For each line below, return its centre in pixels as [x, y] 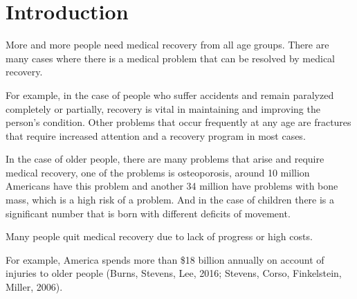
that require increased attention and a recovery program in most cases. [156, 135]
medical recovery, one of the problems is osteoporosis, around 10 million [158, 172]
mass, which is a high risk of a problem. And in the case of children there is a [170, 200]
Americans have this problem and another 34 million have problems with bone [172, 186]
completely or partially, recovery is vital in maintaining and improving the [163, 108]
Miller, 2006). [34, 287]
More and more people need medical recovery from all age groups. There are [167, 45]
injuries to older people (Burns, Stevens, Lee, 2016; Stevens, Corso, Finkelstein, [174, 273]
